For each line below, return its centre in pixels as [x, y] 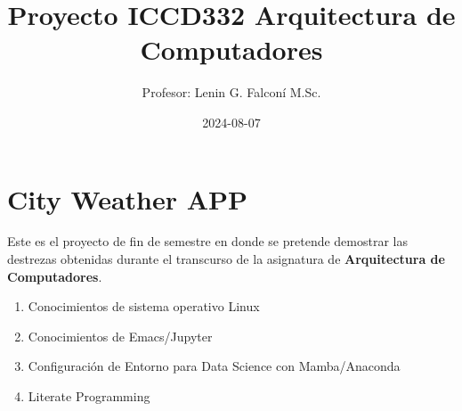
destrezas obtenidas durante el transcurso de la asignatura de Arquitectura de [226, 259]
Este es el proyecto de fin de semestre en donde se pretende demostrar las [208, 241]
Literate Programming [89, 396]
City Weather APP [128, 198]
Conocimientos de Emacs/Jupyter [120, 336]
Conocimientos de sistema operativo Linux [144, 306]
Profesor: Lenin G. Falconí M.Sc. [231, 92]
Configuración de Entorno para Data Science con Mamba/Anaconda [214, 366]
